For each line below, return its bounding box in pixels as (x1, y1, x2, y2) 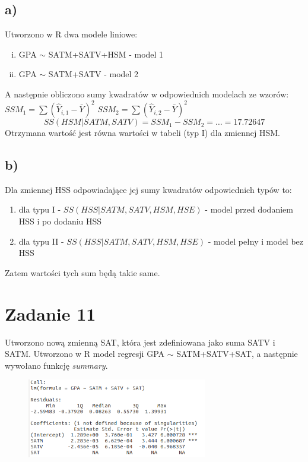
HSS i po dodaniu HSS (18, 215, 102, 227)
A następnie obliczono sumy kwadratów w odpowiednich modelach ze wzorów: (5, 87, 289, 100)
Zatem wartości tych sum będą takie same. (5, 266, 160, 279)
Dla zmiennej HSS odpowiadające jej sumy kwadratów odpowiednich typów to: (5, 183, 292, 195)
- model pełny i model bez (208, 235, 304, 247)
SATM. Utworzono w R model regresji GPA (5, 347, 165, 360)
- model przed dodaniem (205, 203, 293, 216)
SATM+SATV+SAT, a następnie (176, 347, 298, 360)
